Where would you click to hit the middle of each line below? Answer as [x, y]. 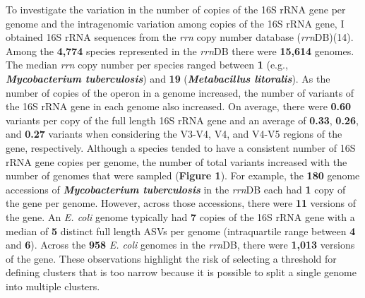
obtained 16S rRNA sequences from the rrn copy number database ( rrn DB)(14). [180, 37]
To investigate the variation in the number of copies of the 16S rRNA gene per [176, 9]
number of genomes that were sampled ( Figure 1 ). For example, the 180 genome [183, 175]
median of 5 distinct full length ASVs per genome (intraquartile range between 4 [181, 231]
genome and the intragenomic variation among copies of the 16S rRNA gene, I [175, 23]
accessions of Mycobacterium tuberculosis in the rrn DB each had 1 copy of [176, 189]
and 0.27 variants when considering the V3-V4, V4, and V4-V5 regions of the [174, 134]
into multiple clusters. [53, 286]
